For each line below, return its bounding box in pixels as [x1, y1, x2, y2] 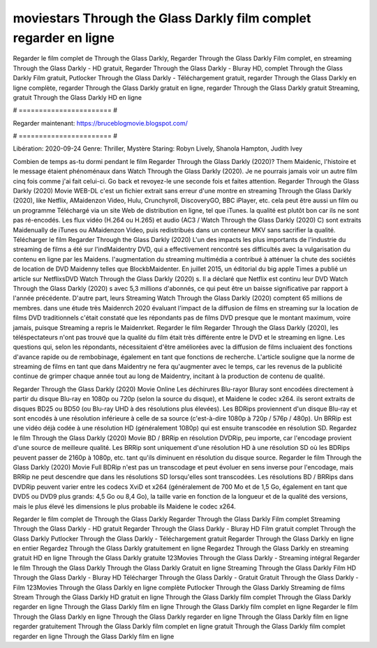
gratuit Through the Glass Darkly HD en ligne [13, 93, 142, 101]
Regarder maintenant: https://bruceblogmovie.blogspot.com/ [13, 119, 188, 127]
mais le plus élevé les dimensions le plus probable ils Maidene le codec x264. [13, 502, 237, 511]
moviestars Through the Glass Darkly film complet [13, 10, 311, 26]
